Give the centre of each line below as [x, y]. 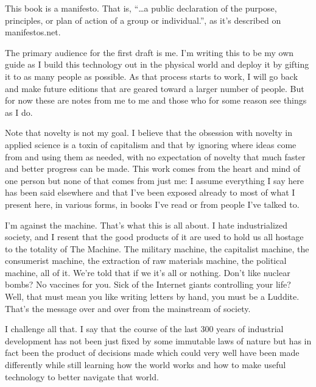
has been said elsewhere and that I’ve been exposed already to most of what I [150, 192]
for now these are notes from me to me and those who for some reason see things [156, 100]
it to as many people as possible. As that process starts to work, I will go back [152, 76]
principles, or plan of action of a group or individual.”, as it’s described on [143, 20]
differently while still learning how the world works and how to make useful [146, 365]
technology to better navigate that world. [82, 376]
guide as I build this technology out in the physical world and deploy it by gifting [157, 64]
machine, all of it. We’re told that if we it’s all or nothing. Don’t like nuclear [148, 272]
